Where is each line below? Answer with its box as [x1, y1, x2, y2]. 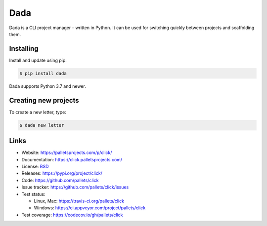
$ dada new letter [19, 122, 64, 128]
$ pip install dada [19, 71, 67, 76]
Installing [9, 44, 39, 53]
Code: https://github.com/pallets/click [21, 177, 99, 183]
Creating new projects [9, 96, 79, 105]
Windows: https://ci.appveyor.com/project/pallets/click [34, 205, 146, 211]
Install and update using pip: [9, 57, 67, 63]
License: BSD [21, 163, 49, 169]
